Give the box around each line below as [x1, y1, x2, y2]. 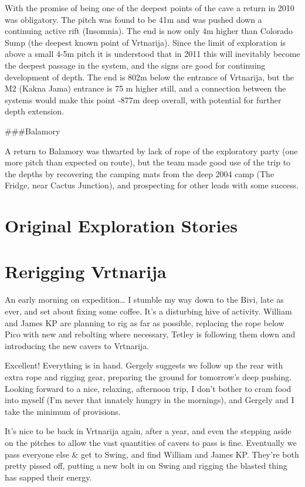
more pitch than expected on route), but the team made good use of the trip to [5, 156, 291, 168]
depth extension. [5, 105, 64, 117]
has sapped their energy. [5, 471, 92, 483]
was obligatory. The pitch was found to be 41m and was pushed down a [5, 13, 262, 25]
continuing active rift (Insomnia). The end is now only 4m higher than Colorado [5, 25, 293, 37]
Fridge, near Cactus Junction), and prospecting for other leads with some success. [5, 179, 299, 191]
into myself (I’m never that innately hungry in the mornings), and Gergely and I [5, 394, 294, 406]
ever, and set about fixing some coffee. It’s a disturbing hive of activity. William [5, 305, 292, 317]
